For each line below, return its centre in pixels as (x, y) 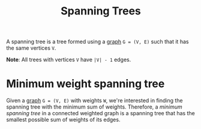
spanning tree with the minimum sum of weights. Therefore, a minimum (94, 107)
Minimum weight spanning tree (85, 84)
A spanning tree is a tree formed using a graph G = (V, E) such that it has (97, 42)
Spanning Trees (101, 11)
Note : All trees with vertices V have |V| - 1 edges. (69, 60)
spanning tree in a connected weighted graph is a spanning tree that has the (100, 113)
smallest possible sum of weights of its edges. (63, 120)
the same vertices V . (31, 48)
